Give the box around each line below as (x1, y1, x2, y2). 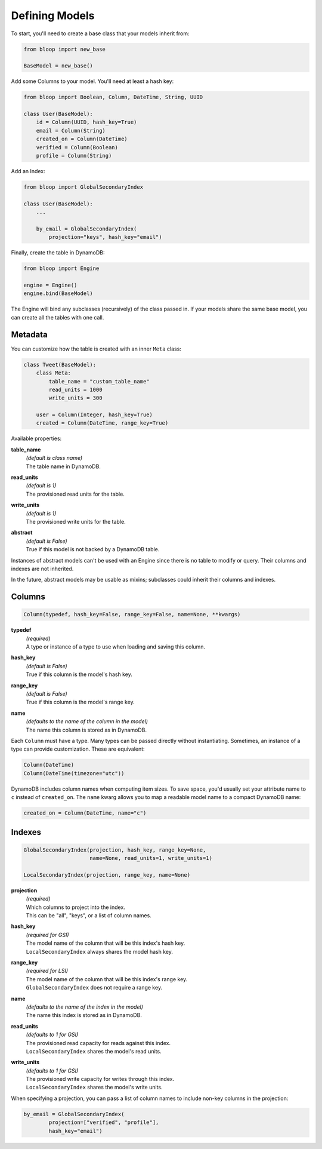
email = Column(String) (36, 127, 106, 134)
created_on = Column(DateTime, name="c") (23, 810, 147, 816)
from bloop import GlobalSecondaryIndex (23, 183, 143, 191)
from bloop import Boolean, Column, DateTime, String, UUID (23, 94, 203, 101)
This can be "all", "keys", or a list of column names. (26, 912, 151, 919)
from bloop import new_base (23, 45, 106, 53)
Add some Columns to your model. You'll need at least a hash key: (11, 78, 174, 85)
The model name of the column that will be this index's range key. (26, 975, 188, 982)
